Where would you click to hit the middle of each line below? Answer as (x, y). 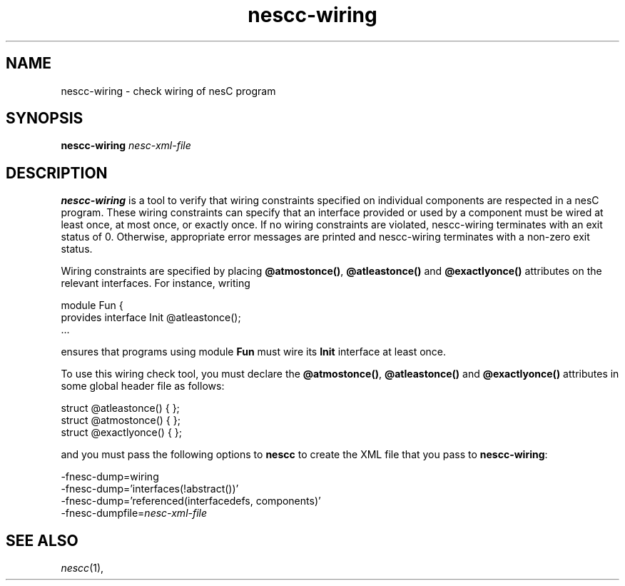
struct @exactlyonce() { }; (122, 433)
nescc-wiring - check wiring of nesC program (168, 91)
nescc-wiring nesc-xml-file (126, 146)
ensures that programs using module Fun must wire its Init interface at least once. (254, 352)
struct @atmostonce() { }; (121, 420)
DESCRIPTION (57, 173)
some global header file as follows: (143, 386)
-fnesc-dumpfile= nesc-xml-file (134, 513)
